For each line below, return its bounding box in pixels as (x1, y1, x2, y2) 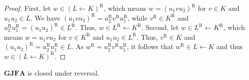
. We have (31, 12, 61, 23)
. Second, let (141, 22, 179, 32)
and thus (216, 41, 243, 52)
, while (127, 12, 148, 23)
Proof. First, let (4, 3, 51, 13)
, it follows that (126, 41, 174, 52)
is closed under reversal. (27, 67, 99, 78)
